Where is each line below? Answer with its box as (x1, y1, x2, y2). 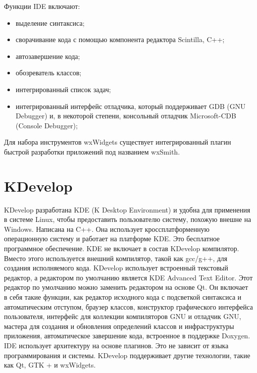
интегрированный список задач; (15, 84, 111, 94)
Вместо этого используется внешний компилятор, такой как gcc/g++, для (4, 253, 227, 263)
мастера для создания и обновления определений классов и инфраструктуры (4, 320, 234, 331)
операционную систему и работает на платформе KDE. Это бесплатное (4, 233, 220, 244)
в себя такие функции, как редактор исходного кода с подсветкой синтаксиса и (4, 292, 242, 302)
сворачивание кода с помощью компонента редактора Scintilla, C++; (15, 34, 225, 45)
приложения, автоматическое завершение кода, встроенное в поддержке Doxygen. (4, 330, 250, 341)
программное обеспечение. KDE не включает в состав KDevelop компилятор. (4, 243, 239, 254)
